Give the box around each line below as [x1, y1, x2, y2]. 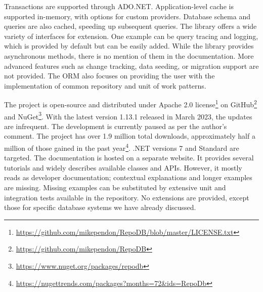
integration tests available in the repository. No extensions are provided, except [4, 192, 249, 202]
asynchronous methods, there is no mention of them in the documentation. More [4, 50, 254, 61]
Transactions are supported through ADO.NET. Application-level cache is [4, 1, 234, 11]
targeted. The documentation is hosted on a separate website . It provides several [4, 152, 254, 163]
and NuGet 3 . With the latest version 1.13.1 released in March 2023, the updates [4, 109, 252, 121]
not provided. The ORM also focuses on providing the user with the [4, 70, 215, 81]
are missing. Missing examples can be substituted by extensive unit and [4, 182, 226, 193]
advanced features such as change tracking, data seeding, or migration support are [4, 60, 259, 71]
